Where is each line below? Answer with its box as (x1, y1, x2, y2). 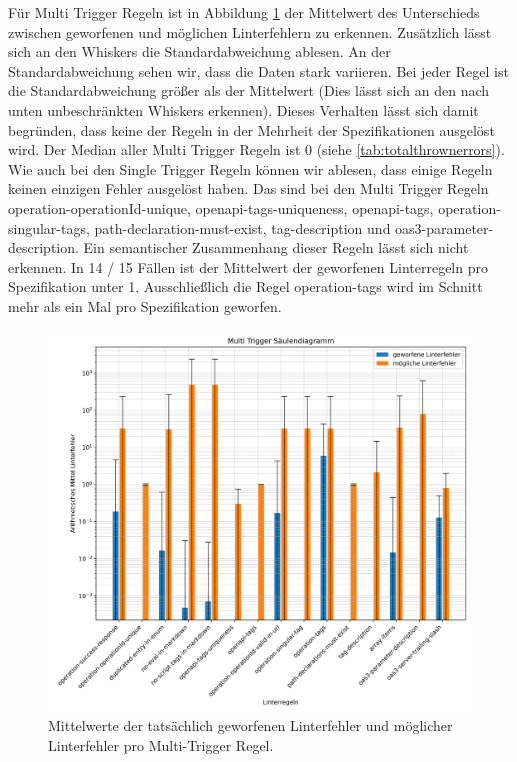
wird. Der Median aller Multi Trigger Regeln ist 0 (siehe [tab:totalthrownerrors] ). (8, 139, 505, 160)
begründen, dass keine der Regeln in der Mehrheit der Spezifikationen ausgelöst (8, 119, 495, 140)
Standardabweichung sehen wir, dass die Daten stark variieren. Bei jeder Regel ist (8, 60, 509, 81)
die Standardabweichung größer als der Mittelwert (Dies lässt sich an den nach (8, 80, 490, 101)
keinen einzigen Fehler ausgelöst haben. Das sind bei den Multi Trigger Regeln (8, 178, 489, 199)
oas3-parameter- (395, 217, 494, 238)
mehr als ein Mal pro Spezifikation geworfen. (8, 295, 282, 316)
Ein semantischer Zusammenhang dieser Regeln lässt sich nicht (83, 237, 469, 258)
